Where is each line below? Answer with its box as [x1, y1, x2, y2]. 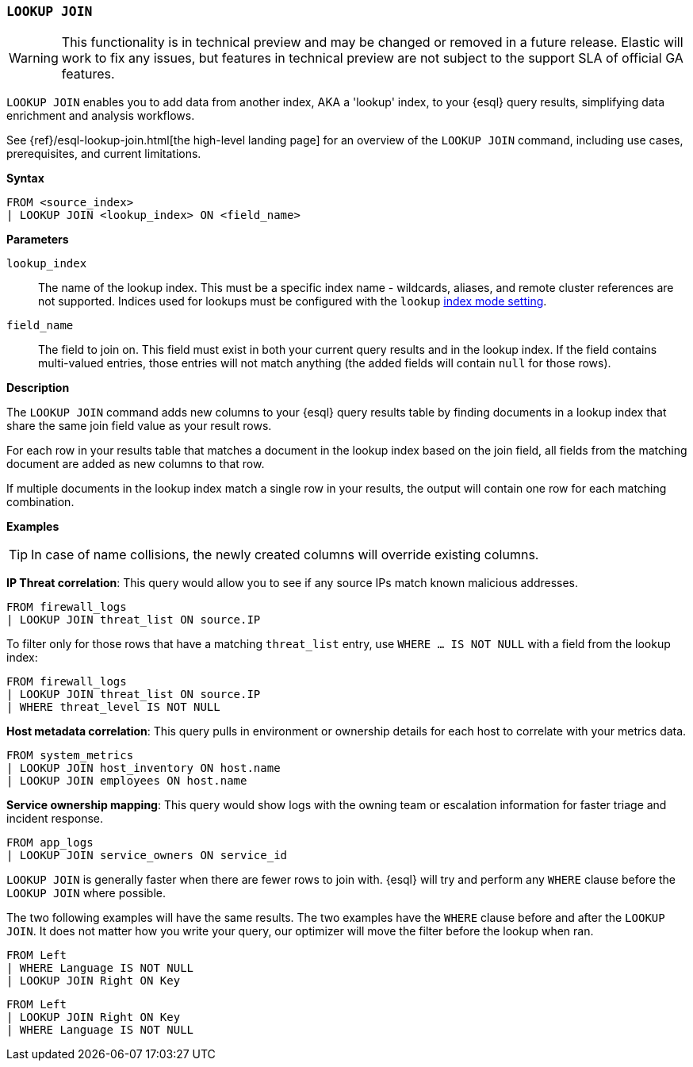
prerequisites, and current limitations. [6, 147, 201, 161]
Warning [9, 50, 59, 67]
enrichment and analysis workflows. [6, 109, 195, 123]
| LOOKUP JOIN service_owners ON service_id [6, 849, 288, 862]
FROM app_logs [6, 836, 94, 850]
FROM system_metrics [6, 749, 134, 762]
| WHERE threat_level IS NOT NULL [6, 700, 220, 714]
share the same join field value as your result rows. [6, 419, 272, 433]
